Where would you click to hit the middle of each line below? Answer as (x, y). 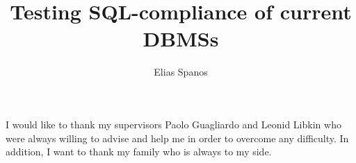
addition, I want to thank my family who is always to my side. (139, 152)
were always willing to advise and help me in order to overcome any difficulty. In (177, 138)
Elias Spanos (181, 72)
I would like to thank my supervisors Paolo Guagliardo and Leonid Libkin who (173, 124)
